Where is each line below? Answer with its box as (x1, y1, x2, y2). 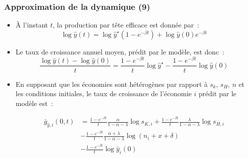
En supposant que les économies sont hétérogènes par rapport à (15, 79, 208, 89)
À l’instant (15, 20, 48, 30)
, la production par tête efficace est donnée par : (52, 20, 199, 30)
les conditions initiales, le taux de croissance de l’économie (15, 88, 192, 99)
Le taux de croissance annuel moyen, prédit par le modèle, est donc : (15, 46, 224, 56)
